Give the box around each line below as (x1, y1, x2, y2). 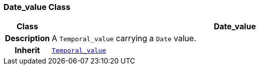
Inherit (14, 45, 40, 56)
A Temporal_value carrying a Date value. (52, 33, 196, 44)
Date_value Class (3, 2, 71, 12)
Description (5, 33, 50, 44)
